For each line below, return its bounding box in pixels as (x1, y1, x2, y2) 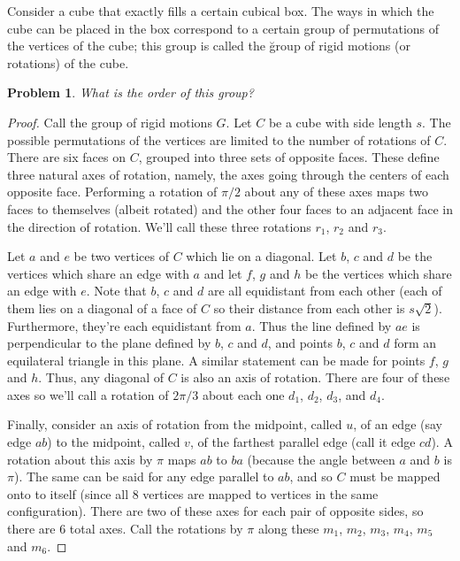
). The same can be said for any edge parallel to (13, 467, 274, 486)
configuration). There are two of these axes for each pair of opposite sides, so (7, 502, 424, 520)
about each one (202, 385, 285, 403)
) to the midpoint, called (47, 433, 180, 451)
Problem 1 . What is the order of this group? (7, 83, 254, 102)
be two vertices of (73, 247, 170, 265)
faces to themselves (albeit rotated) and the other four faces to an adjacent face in (7, 199, 453, 218)
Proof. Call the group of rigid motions (7, 112, 212, 131)
